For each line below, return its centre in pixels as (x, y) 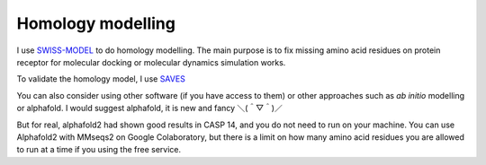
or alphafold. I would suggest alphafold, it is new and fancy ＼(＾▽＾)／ (149, 109)
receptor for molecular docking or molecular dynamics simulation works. (151, 62)
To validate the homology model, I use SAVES (101, 79)
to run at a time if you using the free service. (99, 150)
